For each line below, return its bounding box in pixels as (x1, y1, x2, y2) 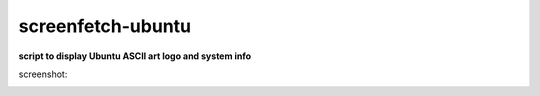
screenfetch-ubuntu (18, 15, 192, 37)
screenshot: (18, 68, 68, 80)
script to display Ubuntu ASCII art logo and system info (18, 50, 252, 62)
